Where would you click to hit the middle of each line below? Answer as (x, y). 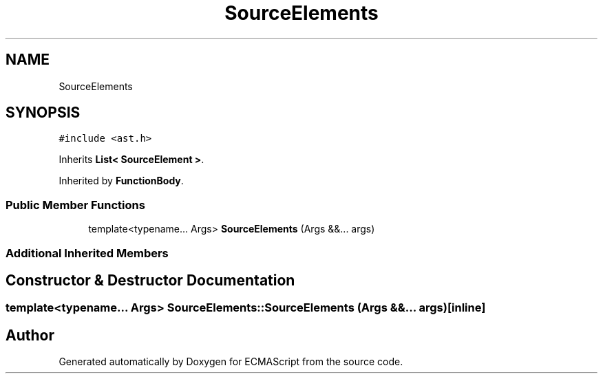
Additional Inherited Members (87, 253)
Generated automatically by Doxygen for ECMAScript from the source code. (231, 362)
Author (30, 335)
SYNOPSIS (43, 113)
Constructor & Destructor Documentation (150, 280)
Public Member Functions (75, 205)
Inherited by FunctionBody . (121, 181)
